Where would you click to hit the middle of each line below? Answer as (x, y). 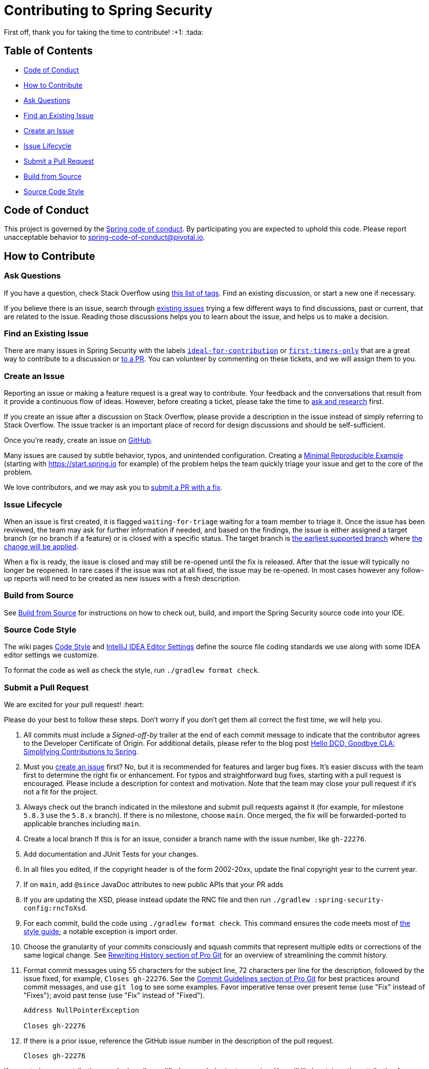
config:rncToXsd (55, 908)
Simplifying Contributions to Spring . (81, 752)
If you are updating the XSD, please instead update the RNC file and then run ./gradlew (167, 900)
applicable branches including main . (82, 824)
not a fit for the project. (61, 792)
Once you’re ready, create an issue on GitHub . (78, 440)
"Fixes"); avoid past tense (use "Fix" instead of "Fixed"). (114, 995)
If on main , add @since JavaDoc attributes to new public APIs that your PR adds (154, 885)
